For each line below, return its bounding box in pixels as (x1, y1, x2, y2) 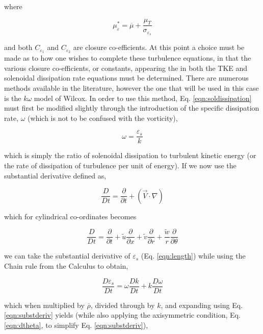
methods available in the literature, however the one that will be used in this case (4, 82, 259, 93)
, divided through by (90, 299, 155, 310)
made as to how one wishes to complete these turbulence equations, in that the (4, 53, 251, 63)
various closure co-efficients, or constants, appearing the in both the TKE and (4, 62, 248, 73)
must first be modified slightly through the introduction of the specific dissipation (4, 102, 259, 113)
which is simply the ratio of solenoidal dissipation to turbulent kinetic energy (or (4, 150, 256, 161)
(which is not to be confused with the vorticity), (28, 112, 178, 123)
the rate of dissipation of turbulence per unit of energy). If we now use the (4, 160, 236, 170)
